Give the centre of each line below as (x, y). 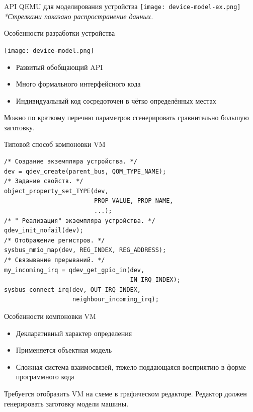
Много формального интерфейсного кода (78, 84)
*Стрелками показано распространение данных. (79, 16)
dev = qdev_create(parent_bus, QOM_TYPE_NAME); (85, 171)
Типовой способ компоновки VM (55, 144)
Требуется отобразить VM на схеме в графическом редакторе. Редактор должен (125, 393)
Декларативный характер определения (74, 333)
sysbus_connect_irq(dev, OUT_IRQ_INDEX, (73, 290)
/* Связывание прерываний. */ (55, 260)
